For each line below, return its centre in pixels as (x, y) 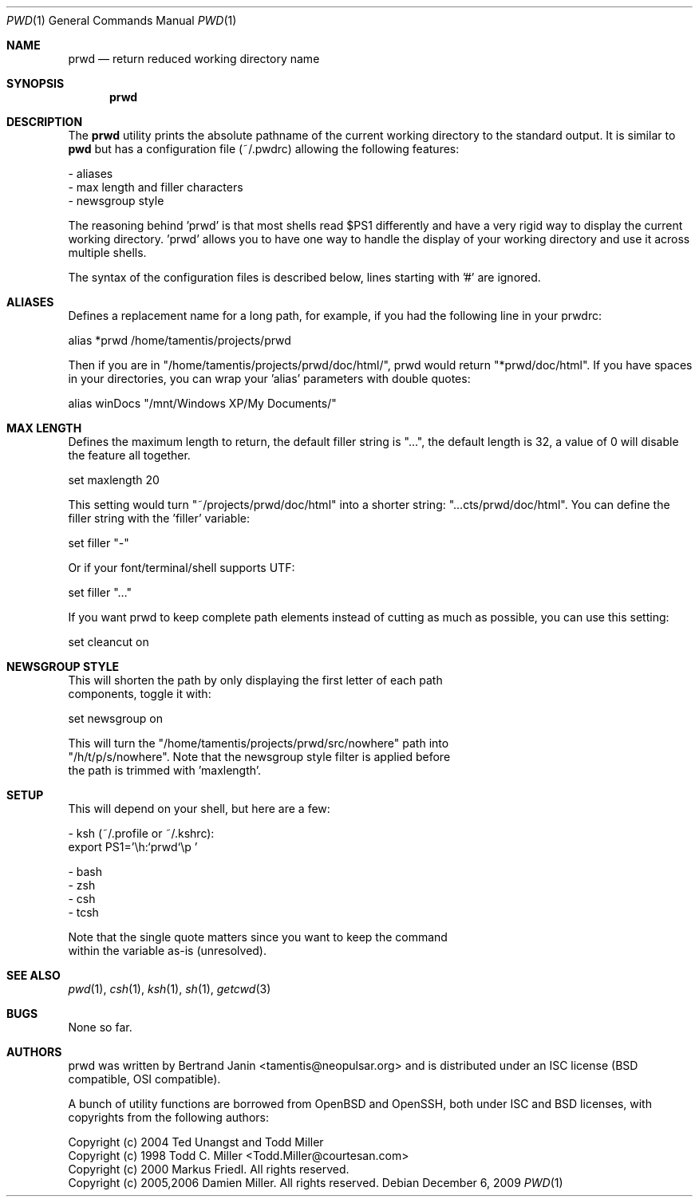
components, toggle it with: (140, 694)
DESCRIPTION (45, 122)
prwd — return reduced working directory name (194, 59)
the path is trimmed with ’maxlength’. (165, 770)
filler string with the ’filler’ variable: (159, 518)
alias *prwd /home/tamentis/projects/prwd (180, 340)
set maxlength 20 (114, 480)
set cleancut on (109, 642)
